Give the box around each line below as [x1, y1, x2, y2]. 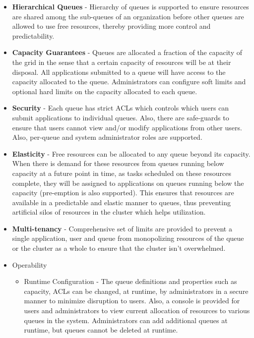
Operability [12, 259, 47, 270]
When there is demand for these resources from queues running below [12, 158, 224, 169]
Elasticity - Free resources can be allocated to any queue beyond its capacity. [12, 148, 251, 159]
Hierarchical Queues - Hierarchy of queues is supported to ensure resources [12, 1, 249, 11]
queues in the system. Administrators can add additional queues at [24, 315, 228, 325]
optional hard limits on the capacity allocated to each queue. [12, 86, 197, 96]
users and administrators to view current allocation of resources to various [24, 305, 250, 316]
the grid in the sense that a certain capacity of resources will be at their [12, 56, 231, 67]
